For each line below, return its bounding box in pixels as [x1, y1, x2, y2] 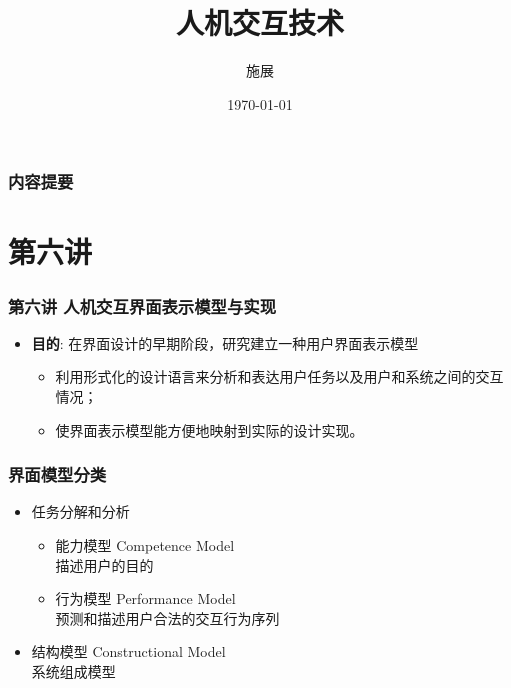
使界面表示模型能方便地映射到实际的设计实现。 [55, 419, 364, 440]
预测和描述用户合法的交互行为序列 [55, 607, 280, 628]
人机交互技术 [175, 2, 344, 43]
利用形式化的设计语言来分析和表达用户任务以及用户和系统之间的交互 [55, 366, 504, 387]
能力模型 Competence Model [55, 535, 235, 556]
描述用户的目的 [55, 554, 154, 575]
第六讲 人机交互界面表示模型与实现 [8, 293, 277, 318]
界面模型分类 [8, 462, 107, 487]
